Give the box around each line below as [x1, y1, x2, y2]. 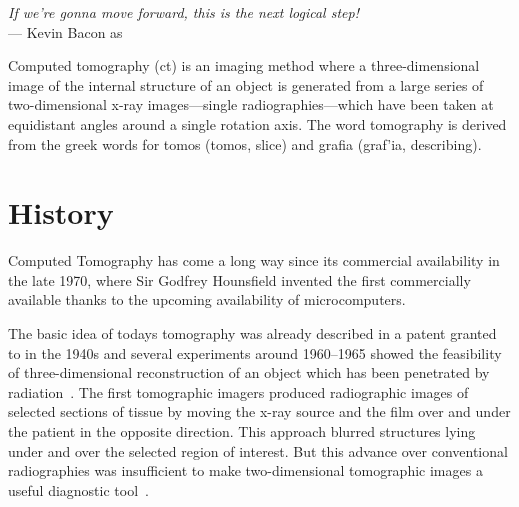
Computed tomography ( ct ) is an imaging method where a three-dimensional [8, 55, 480, 76]
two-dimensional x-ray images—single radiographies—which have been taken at [8, 94, 494, 115]
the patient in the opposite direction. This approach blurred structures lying [8, 421, 476, 442]
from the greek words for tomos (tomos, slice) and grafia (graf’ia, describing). [8, 133, 482, 154]
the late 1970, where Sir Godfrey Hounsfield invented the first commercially [8, 269, 471, 290]
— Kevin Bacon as [8, 21, 123, 42]
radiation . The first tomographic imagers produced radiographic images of [8, 381, 469, 402]
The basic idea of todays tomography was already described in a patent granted [8, 323, 497, 344]
